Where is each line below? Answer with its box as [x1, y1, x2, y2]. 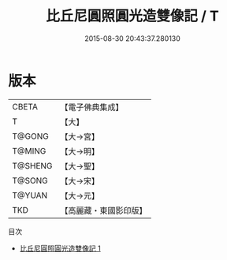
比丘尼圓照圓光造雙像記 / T [46, 7, 219, 25]
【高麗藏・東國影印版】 [60, 205, 147, 216]
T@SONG [12, 175, 49, 186]
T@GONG [12, 131, 49, 142]
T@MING [12, 145, 47, 156]
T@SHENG [12, 160, 53, 171]
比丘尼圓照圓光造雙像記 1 [19, 243, 101, 253]
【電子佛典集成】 [60, 102, 124, 113]
